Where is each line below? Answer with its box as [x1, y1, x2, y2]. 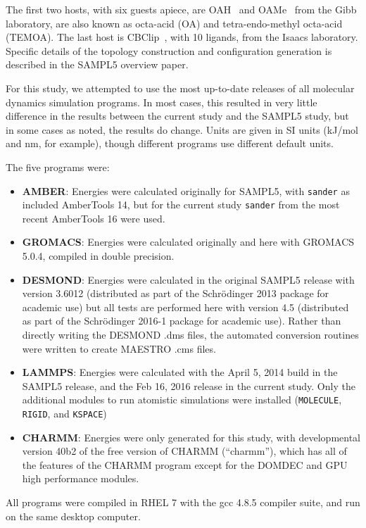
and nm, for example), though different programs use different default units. [6, 136, 334, 151]
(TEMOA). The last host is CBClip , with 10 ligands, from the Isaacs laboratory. [6, 30, 358, 44]
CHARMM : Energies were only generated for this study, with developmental [22, 429, 360, 444]
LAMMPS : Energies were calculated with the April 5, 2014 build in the [22, 365, 338, 379]
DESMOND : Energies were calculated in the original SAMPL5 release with [22, 272, 355, 287]
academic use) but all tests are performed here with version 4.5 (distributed [22, 299, 349, 314]
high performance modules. [22, 471, 139, 486]
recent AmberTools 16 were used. [22, 210, 165, 225]
